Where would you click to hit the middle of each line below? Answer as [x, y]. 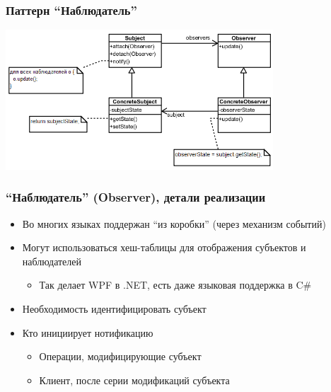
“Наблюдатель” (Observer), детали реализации [136, 197]
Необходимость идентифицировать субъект [114, 309]
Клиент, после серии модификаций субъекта [134, 380]
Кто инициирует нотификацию [88, 332]
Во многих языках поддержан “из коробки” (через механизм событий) [174, 223]
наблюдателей [52, 261]
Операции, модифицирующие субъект [120, 356]
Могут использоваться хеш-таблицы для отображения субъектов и [164, 247]
